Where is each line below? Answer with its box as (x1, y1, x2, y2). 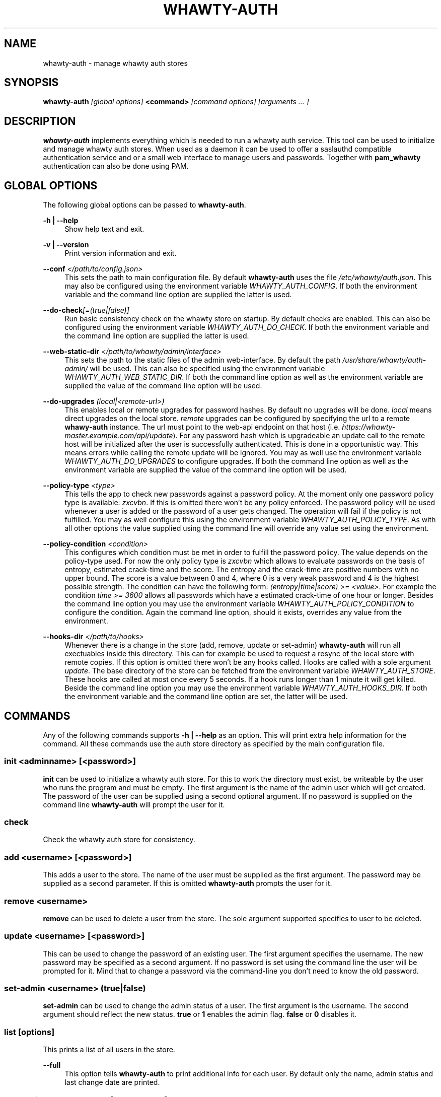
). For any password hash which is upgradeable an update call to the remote (173, 431, 425, 440)
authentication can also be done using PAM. (43, 162, 189, 171)
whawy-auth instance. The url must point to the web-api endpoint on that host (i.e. (64, 423, 340, 432)
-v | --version (43, 240, 89, 249)
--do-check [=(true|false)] (43, 306, 129, 315)
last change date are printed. (64, 1078, 160, 1087)
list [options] (4, 1026, 55, 1037)
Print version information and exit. (64, 249, 177, 258)
